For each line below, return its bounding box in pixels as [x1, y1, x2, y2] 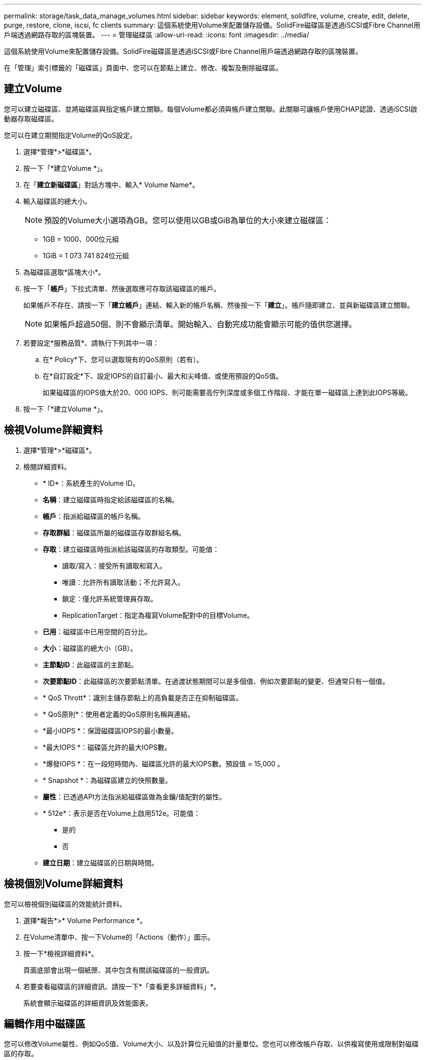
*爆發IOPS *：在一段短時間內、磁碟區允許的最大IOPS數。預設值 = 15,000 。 [43, 759, 284, 768]
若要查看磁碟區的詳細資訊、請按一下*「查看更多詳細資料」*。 [23, 982, 221, 991]
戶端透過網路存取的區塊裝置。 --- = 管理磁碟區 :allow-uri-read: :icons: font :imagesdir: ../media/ [4, 31, 310, 39]
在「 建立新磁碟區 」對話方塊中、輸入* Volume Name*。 [23, 180, 199, 189]
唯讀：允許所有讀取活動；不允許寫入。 [62, 578, 184, 586]
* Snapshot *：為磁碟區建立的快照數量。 [43, 776, 172, 784]
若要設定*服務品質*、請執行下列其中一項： [23, 338, 160, 347]
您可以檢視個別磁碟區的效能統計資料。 [4, 899, 126, 908]
